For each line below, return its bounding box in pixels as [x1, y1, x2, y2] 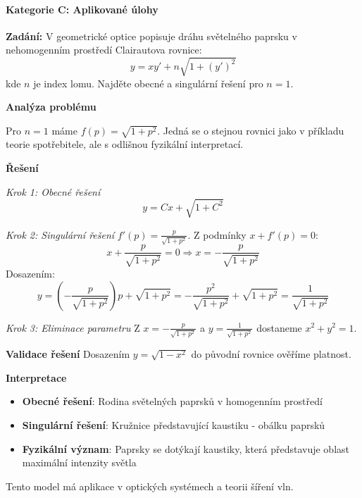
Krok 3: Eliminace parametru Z [6, 320, 140, 335]
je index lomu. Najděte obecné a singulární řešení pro [33, 75, 263, 90]
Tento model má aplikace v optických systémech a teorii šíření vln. [6, 478, 294, 493]
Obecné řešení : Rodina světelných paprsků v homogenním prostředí [22, 394, 323, 409]
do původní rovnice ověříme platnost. [191, 347, 351, 361]
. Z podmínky [187, 227, 246, 242]
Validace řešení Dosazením [6, 347, 130, 361]
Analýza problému [6, 99, 96, 114]
